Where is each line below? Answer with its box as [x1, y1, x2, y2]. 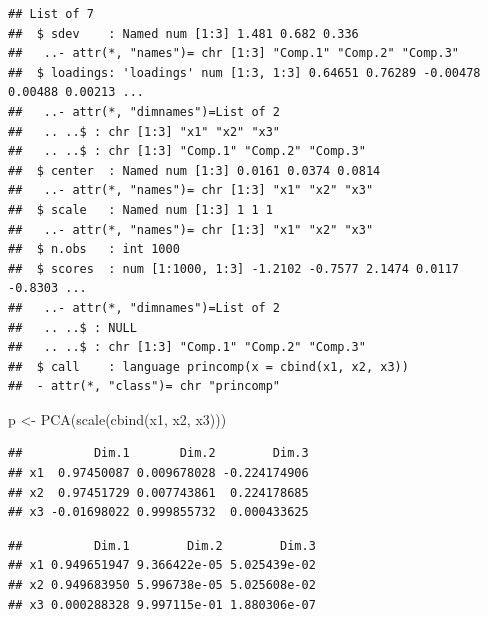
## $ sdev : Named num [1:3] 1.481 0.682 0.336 [8, 26, 359, 41]
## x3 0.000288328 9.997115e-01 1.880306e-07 [8, 597, 316, 612]
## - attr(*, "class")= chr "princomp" [8, 379, 281, 394]
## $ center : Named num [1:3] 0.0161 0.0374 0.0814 [8, 163, 381, 178]
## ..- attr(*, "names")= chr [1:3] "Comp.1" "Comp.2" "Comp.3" [8, 46, 460, 61]
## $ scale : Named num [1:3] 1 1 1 [8, 202, 273, 217]
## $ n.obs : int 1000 [8, 242, 180, 257]
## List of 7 [8, 7, 94, 21]
